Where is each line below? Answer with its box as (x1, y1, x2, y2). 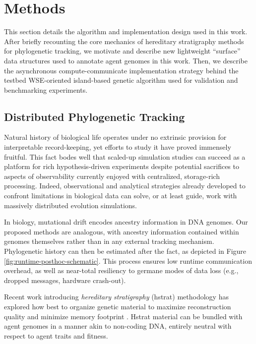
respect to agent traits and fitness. (4, 330, 108, 341)
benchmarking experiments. (4, 84, 88, 95)
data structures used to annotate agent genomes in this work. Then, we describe (4, 55, 248, 65)
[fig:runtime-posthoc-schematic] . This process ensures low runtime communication (4, 255, 252, 266)
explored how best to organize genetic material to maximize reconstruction (4, 301, 231, 311)
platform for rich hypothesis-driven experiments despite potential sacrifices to (4, 161, 239, 172)
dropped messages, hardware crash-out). (4, 275, 126, 285)
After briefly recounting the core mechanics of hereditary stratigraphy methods (4, 36, 244, 46)
